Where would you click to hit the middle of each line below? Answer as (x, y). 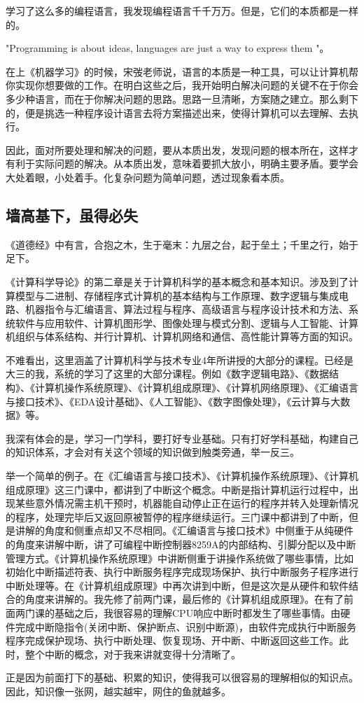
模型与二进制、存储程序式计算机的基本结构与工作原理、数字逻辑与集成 (177, 295)
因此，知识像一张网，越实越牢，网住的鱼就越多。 (118, 691)
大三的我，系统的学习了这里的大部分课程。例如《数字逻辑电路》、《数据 (167, 374)
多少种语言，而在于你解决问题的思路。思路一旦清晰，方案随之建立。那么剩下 (182, 98)
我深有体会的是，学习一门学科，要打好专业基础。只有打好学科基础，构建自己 (182, 438)
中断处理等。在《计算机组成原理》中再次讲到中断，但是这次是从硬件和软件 (177, 585)
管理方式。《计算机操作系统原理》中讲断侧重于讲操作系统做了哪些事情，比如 (180, 558)
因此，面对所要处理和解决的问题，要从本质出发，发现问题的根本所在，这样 (177, 149)
